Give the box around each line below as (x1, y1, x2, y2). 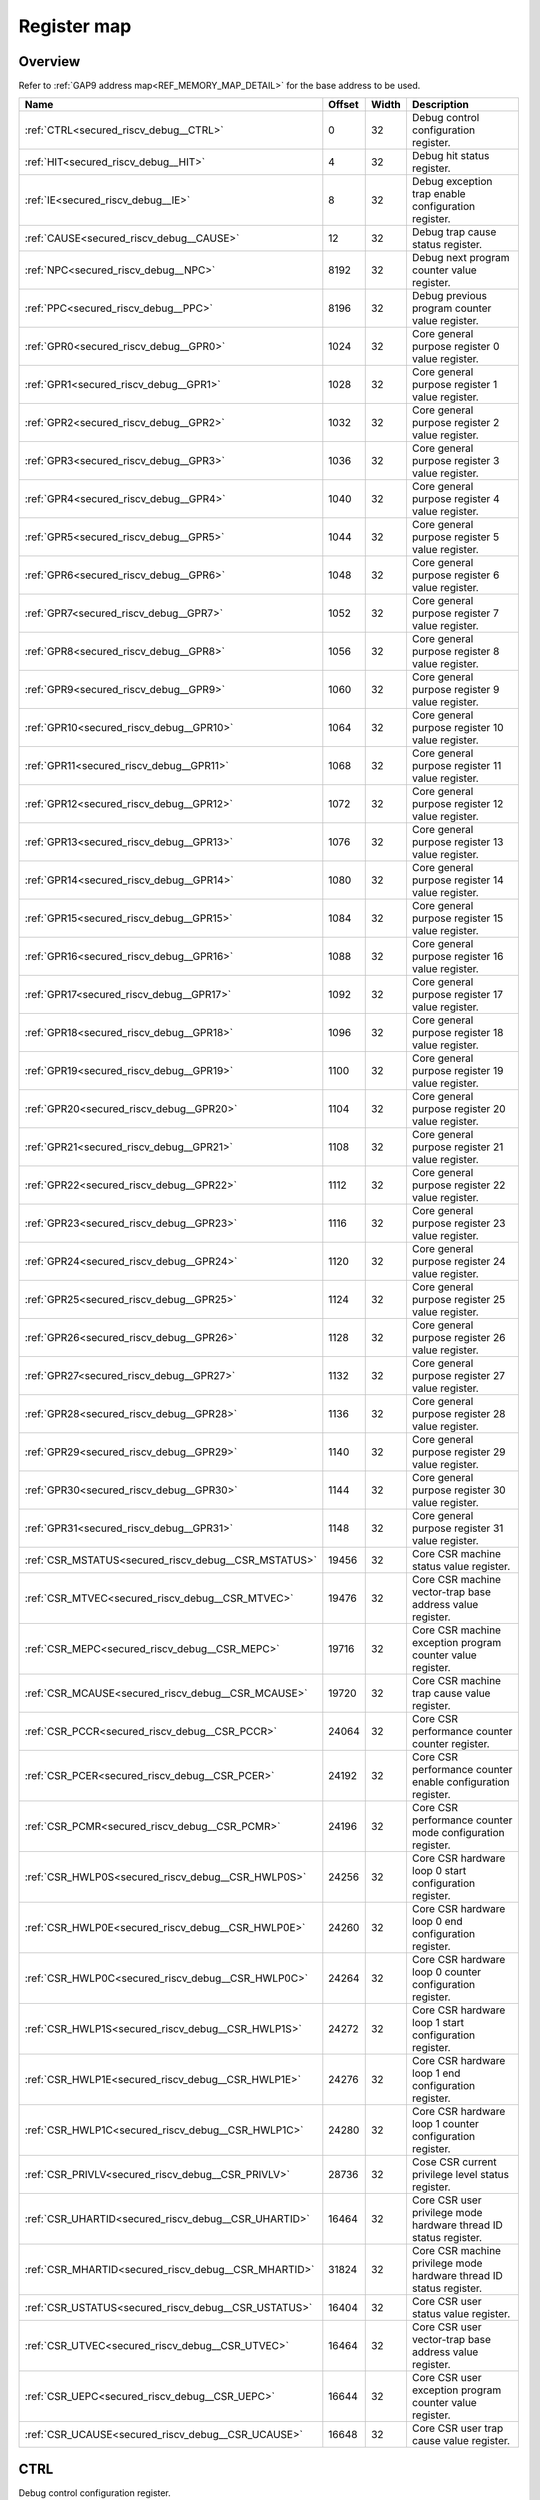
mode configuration (411, 1826, 505, 1840)
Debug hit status (411, 149, 490, 163)
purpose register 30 (411, 1483, 506, 1497)
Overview (18, 53, 81, 70)
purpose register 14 (411, 873, 504, 887)
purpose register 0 (411, 340, 500, 354)
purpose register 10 (411, 721, 504, 735)
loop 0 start (411, 1864, 467, 1878)
